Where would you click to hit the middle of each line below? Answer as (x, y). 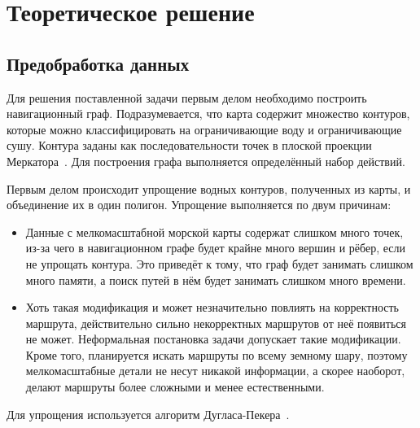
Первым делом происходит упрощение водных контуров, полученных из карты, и (209, 188)
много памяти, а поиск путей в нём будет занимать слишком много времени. (216, 280)
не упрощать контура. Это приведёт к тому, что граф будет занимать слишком (219, 263)
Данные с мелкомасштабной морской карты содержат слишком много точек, (214, 231)
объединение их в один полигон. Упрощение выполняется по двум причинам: (199, 205)
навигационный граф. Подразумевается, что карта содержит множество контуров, (208, 114)
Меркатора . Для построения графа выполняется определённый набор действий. (206, 161)
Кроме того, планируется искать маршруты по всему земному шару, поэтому (217, 354)
